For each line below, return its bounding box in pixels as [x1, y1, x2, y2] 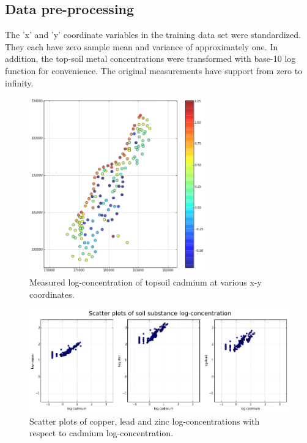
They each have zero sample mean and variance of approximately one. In [5, 40, 278, 53]
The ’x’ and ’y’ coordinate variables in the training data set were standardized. [5, 28, 301, 41]
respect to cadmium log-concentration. [29, 426, 174, 439]
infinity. [5, 76, 34, 89]
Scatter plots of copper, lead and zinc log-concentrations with [29, 414, 260, 427]
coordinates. [29, 287, 75, 300]
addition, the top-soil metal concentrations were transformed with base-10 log [5, 52, 296, 65]
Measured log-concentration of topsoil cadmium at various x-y [29, 276, 262, 289]
